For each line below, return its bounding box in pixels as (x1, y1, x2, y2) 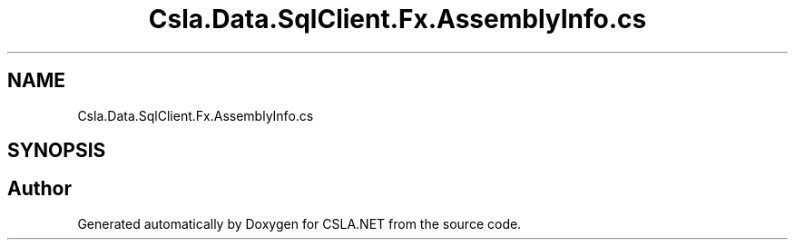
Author (7, 177, 72, 201)
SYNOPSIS (7, 139, 106, 163)
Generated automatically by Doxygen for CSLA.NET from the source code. (77, 215, 522, 232)
